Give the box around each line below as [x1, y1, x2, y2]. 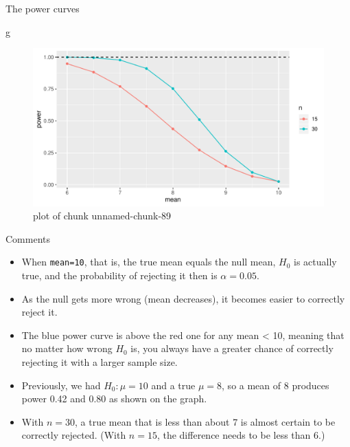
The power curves [5, 1, 80, 15]
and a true [151, 378, 196, 392]
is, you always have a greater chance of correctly [130, 341, 334, 356]
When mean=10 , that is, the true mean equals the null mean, [21, 254, 276, 269]
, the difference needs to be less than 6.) [156, 428, 325, 442]
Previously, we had [21, 378, 101, 392]
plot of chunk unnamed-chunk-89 [33, 208, 172, 223]
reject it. [21, 305, 58, 319]
